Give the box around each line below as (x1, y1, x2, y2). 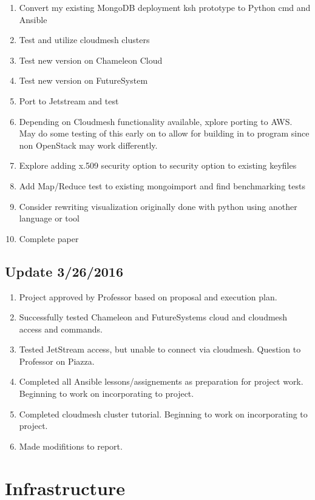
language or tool (19, 212, 80, 225)
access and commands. (19, 322, 103, 335)
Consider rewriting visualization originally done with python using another (19, 200, 297, 212)
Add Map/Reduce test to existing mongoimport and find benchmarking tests (19, 179, 305, 192)
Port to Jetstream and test (19, 94, 119, 107)
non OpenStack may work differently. (19, 138, 158, 151)
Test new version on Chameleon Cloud (19, 53, 163, 66)
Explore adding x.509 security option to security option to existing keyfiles (19, 159, 297, 172)
